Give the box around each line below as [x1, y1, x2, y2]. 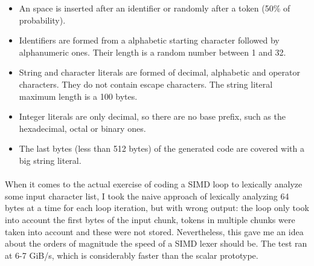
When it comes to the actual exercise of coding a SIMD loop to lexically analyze [5, 178, 303, 190]
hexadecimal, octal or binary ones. [19, 122, 146, 134]
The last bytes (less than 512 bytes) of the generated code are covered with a [19, 142, 304, 155]
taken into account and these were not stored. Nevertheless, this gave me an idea [5, 225, 304, 238]
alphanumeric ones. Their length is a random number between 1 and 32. [19, 45, 286, 58]
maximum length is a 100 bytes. [19, 89, 138, 102]
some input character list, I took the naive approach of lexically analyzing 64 [5, 189, 289, 202]
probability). [19, 13, 66, 26]
